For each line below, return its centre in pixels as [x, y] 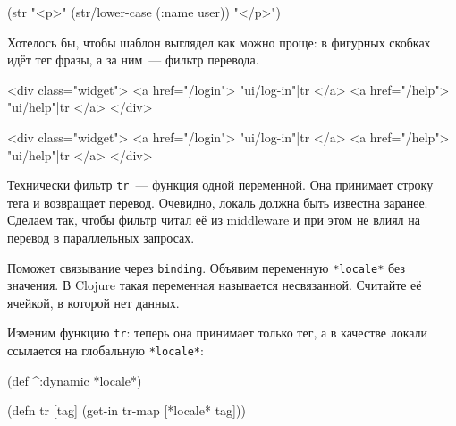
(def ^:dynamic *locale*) [75, 380]
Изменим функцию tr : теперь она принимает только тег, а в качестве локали [218, 332]
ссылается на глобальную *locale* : [106, 350]
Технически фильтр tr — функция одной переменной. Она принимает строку [220, 185]
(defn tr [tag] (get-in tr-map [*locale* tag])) [127, 410]
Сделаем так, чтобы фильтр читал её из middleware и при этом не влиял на [214, 220]
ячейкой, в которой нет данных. [93, 302]
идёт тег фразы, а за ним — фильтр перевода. [133, 60]
